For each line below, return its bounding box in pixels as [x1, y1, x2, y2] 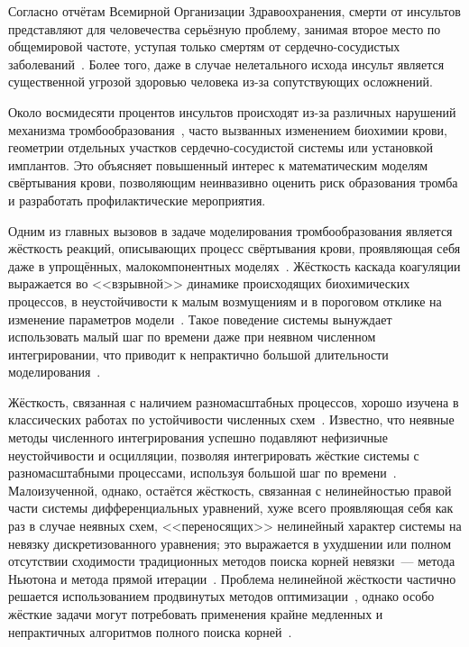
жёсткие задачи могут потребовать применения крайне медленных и [8, 605, 383, 623]
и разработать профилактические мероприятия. [8, 190, 266, 209]
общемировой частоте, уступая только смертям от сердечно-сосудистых [8, 37, 400, 56]
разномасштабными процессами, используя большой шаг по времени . [8, 463, 397, 482]
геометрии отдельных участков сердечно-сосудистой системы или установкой [8, 138, 433, 157]
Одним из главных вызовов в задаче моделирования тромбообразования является [8, 221, 453, 240]
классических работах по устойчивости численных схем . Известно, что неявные [8, 410, 455, 429]
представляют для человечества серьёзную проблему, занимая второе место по [8, 19, 441, 38]
